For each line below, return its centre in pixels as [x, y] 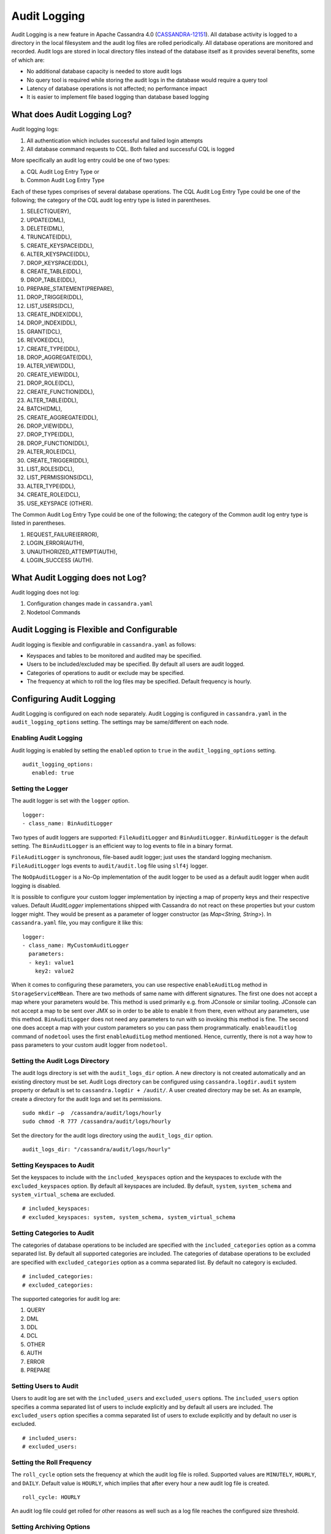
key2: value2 [54, 971]
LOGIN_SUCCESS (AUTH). [60, 560]
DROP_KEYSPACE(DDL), [58, 263]
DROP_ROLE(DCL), [51, 383]
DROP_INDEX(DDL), [52, 323]
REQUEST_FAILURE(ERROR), [63, 534]
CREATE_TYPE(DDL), [53, 349]
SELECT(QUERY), [49, 211]
